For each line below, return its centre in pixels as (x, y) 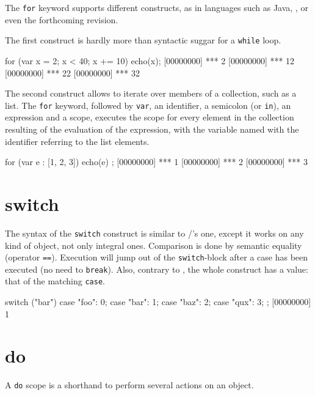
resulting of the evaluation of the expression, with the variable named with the (152, 129)
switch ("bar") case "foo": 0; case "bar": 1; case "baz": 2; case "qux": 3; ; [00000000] (158, 302)
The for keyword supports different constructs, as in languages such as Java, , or (157, 7)
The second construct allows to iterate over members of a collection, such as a (151, 93)
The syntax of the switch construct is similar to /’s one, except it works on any (154, 233)
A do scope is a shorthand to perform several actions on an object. (129, 385)
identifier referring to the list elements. (77, 141)
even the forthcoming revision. (62, 19)
